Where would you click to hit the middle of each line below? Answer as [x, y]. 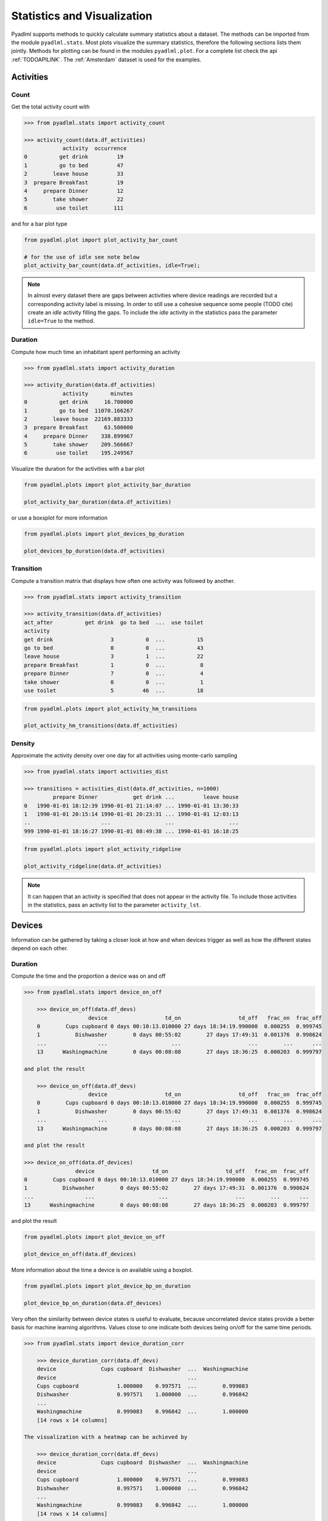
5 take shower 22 [74, 200]
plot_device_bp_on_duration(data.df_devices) [93, 1303]
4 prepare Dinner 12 [74, 191]
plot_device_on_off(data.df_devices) [80, 1254]
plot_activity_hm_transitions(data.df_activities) [101, 726]
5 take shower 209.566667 [79, 445]
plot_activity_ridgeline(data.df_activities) [93, 866]
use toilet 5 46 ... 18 [114, 691]
